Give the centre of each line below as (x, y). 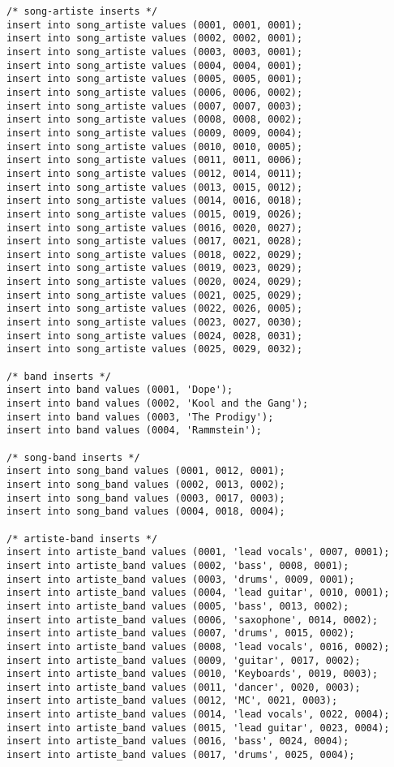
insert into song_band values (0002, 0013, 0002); (146, 484)
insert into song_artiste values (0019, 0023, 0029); (155, 268)
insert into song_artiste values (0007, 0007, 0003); (155, 106)
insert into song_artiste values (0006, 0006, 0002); (155, 92)
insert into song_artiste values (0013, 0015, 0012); (155, 187)
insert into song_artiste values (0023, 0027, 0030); (155, 323)
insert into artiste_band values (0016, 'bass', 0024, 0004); (178, 741)
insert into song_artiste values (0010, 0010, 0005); (155, 147)
